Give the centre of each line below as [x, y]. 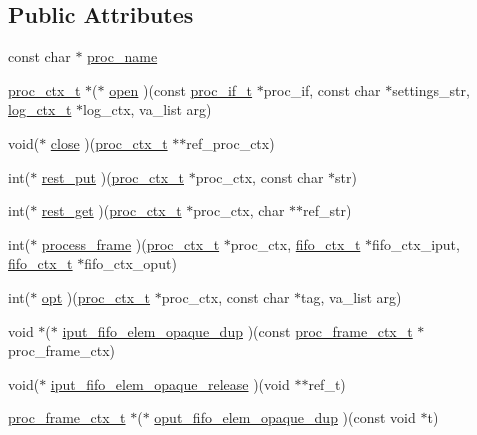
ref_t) [327, 383]
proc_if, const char [322, 89]
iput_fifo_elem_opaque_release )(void [170, 383]
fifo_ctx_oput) [130, 263]
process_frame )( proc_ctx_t [130, 243]
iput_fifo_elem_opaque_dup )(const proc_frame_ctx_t [237, 330]
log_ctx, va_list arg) [147, 109]
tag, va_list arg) [351, 296]
